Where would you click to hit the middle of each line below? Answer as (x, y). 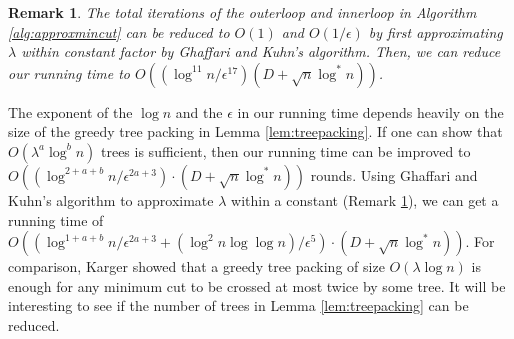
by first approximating (435, 31)
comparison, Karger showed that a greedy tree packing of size (196, 266)
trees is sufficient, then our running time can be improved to (286, 150)
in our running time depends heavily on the (370, 111)
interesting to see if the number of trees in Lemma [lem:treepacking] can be (238, 305)
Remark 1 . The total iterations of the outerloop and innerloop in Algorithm (242, 12)
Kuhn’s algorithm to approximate (111, 199)
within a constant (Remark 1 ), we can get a (365, 199)
